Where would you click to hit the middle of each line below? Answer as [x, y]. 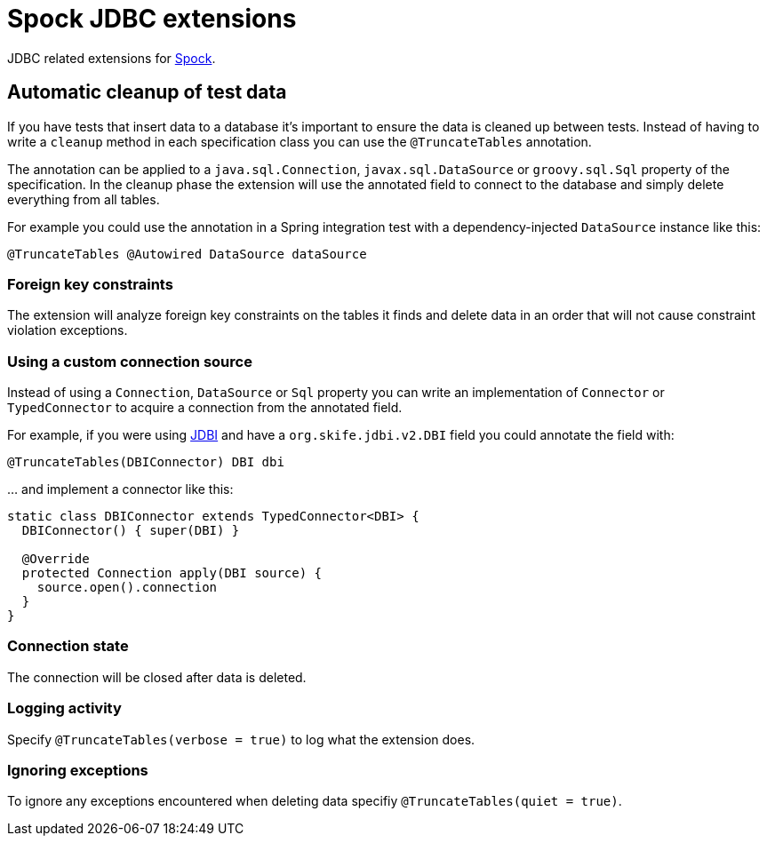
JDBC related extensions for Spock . [112, 58]
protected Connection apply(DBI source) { [172, 573]
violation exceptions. [68, 330]
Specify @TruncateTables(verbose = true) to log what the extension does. [241, 739]
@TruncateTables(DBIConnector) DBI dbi [146, 462]
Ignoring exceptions [78, 770]
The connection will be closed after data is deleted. [157, 677]
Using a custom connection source [130, 361]
